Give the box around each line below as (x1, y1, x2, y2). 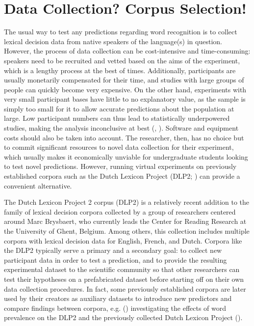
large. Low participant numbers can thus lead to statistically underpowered (4, 113, 230, 123)
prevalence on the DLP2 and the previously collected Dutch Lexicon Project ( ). (4, 312, 243, 323)
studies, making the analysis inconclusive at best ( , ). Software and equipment (4, 123, 239, 133)
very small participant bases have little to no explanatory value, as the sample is (4, 94, 246, 104)
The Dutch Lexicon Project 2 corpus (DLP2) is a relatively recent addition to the (4, 197, 250, 207)
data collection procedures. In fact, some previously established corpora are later (4, 283, 246, 294)
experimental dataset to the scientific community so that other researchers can (4, 264, 240, 274)
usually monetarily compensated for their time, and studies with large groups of (4, 75, 244, 85)
